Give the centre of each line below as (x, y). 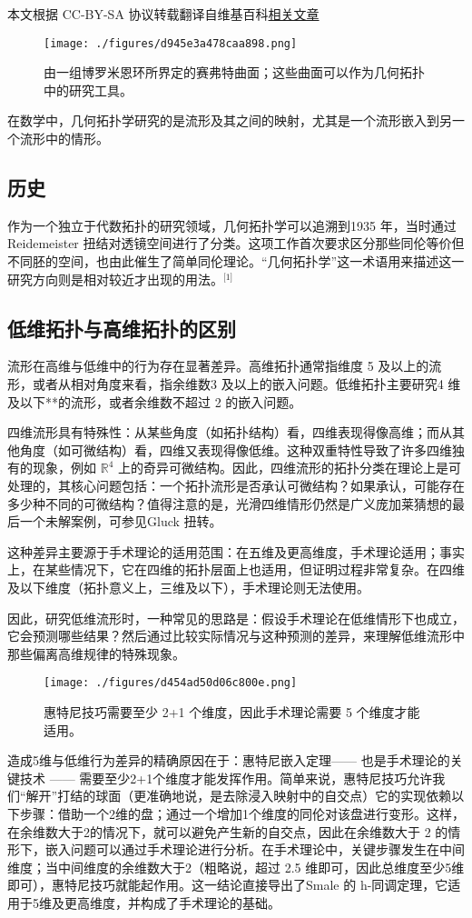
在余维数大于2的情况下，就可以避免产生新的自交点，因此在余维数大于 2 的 (228, 831)
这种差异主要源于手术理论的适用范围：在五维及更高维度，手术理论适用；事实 (236, 551)
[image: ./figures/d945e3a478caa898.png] (171, 43)
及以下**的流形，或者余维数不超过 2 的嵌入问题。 (155, 401)
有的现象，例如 (52, 468)
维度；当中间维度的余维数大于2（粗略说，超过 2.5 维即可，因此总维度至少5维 (236, 867)
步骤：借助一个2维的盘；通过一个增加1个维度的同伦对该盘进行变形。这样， (242, 813)
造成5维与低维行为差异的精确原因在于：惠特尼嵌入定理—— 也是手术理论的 (229, 760)
